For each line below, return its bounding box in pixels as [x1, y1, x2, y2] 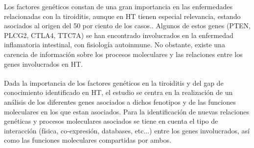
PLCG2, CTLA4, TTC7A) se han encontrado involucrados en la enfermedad [4, 30, 233, 40]
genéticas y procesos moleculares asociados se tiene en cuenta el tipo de [4, 116, 218, 126]
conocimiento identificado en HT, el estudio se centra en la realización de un [4, 87, 233, 97]
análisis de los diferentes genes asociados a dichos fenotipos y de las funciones [4, 96, 236, 107]
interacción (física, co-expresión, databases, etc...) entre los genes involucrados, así [4, 125, 250, 135]
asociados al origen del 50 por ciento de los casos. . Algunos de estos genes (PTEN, [4, 20, 251, 31]
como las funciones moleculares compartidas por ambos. [4, 135, 171, 145]
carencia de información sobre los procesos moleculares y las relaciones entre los [4, 49, 243, 59]
